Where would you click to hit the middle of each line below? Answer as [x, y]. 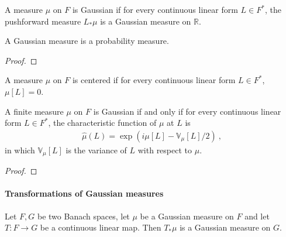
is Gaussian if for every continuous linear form [155, 9]
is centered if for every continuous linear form [154, 80]
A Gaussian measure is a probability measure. [87, 41]
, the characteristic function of [102, 123]
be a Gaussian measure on [187, 216]
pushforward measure [43, 21]
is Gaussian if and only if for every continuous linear [187, 111]
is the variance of [96, 150]
